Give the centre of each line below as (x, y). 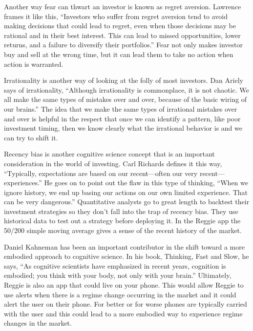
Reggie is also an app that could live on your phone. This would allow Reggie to (124, 285)
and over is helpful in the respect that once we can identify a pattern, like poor (122, 118)
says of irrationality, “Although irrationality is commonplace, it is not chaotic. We (126, 89)
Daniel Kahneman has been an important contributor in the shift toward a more (124, 246)
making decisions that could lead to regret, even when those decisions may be (120, 26)
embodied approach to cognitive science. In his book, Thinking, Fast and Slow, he (126, 256)
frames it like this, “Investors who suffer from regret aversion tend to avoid (116, 16)
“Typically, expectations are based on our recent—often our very (101, 173)
